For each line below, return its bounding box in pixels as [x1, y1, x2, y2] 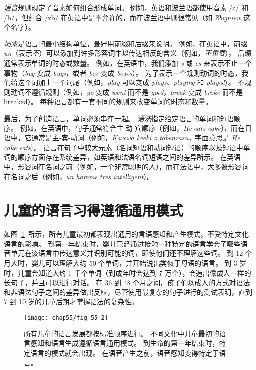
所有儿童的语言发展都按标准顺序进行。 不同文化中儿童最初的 [24, 328, 219, 338]
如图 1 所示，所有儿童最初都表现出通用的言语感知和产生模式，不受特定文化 [4, 229, 249, 239]
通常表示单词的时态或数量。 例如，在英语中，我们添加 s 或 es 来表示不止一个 [4, 57, 252, 68]
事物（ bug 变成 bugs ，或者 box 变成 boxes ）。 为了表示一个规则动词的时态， [4, 67, 242, 78]
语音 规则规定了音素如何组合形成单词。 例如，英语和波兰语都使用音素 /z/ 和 [4, 2, 249, 12]
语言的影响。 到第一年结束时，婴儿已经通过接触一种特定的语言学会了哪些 [4, 238, 241, 248]
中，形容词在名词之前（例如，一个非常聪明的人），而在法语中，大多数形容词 [4, 161, 249, 171]
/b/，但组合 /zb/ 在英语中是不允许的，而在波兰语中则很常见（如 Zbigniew [4, 12, 241, 22]
